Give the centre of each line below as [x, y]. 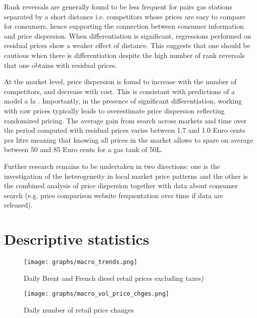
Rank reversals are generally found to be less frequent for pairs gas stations [118, 6]
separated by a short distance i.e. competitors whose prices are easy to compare [125, 16]
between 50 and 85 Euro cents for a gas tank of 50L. [83, 149]
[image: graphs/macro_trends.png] [81, 262]
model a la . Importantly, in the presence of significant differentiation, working [123, 101]
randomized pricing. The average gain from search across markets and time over [125, 120]
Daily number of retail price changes [79, 309]
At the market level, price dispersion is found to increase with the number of [120, 81]
